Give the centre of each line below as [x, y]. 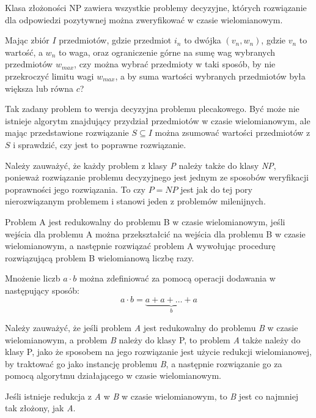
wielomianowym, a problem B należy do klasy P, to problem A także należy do [153, 339]
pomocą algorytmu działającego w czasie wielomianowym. [113, 375]
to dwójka [203, 40]
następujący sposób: [42, 290]
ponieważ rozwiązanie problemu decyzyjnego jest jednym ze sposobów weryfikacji [157, 177]
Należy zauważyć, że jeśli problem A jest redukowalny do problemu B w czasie [152, 327]
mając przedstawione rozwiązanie [67, 132]
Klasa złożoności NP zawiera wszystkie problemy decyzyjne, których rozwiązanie [156, 7]
